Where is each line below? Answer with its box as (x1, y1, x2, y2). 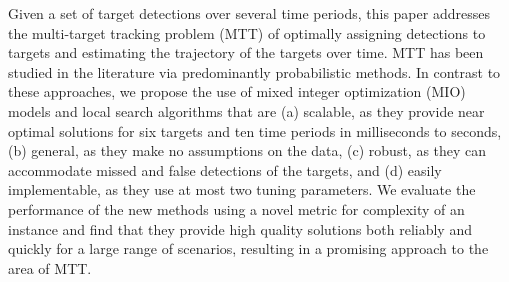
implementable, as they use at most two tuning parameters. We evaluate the (8, 179, 476, 200)
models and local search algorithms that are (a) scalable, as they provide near (8, 100, 485, 121)
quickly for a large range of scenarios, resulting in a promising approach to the (8, 238, 489, 259)
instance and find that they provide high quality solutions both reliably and (8, 218, 472, 239)
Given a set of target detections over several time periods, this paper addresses (8, 3, 490, 23)
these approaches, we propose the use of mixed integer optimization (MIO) (8, 81, 466, 102)
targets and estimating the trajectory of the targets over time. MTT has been (8, 42, 484, 63)
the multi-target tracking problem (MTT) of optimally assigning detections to (8, 22, 486, 43)
